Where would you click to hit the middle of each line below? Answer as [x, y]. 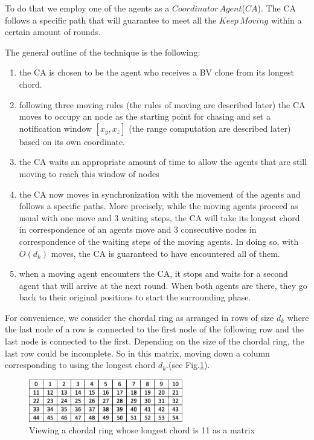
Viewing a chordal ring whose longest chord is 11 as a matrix [142, 430]
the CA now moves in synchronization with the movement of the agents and [160, 194]
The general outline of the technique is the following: [103, 52]
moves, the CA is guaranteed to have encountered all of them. [165, 253]
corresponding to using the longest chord [80, 365]
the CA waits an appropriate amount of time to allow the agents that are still [163, 162]
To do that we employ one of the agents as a [87, 8]
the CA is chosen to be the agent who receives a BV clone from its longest [156, 72]
